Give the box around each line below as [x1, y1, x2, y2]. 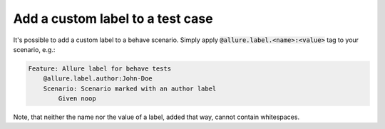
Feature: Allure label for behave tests [28, 64, 171, 73]
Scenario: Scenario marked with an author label [43, 84, 217, 93]
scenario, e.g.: [13, 45, 56, 53]
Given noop [58, 95, 96, 103]
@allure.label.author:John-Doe [43, 75, 153, 83]
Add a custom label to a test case [13, 11, 213, 26]
